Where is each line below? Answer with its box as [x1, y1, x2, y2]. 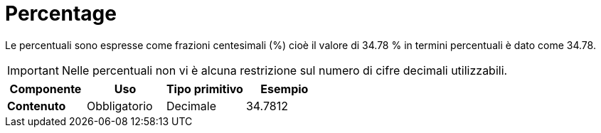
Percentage [5, 1, 117, 26]
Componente [9, 81, 82, 96]
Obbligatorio [86, 98, 153, 113]
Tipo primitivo [166, 81, 243, 96]
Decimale [166, 98, 217, 113]
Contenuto [7, 98, 66, 113]
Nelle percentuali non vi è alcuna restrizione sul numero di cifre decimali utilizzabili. [61, 63, 508, 78]
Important [7, 63, 59, 78]
